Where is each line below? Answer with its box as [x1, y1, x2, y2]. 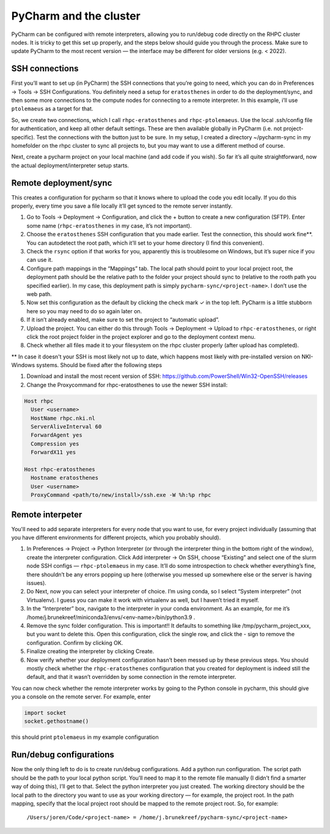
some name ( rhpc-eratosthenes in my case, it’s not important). [26, 222, 192, 229]
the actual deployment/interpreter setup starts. [11, 162, 130, 169]
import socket [24, 709, 67, 717]
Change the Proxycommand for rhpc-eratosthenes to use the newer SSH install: [26, 381, 228, 388]
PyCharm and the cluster [11, 9, 141, 23]
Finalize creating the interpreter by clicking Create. [26, 648, 155, 655]
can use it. [26, 256, 53, 264]
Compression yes [31, 440, 79, 447]
